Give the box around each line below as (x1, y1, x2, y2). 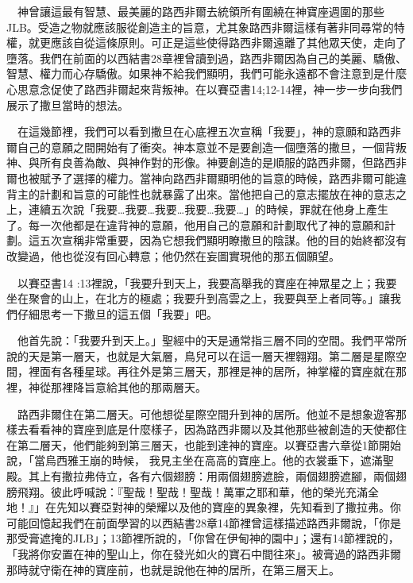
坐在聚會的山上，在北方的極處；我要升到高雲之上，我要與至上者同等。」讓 (6, 290, 390, 307)
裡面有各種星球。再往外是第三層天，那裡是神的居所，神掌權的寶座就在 (28, 363, 396, 380)
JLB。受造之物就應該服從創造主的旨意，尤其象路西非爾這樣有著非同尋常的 (6, 18, 394, 35)
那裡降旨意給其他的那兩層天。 (50, 379, 206, 396)
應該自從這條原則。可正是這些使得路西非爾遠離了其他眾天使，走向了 (50, 34, 407, 51)
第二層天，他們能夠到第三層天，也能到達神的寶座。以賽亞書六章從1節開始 (17, 436, 401, 453)
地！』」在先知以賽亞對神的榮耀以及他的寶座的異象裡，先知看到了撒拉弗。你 (6, 499, 401, 515)
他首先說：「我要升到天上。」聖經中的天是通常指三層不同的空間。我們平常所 (17, 332, 407, 349)
